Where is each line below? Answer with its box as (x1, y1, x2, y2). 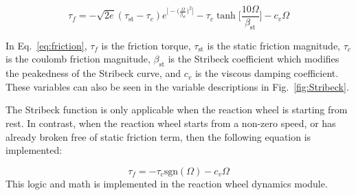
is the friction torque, (101, 38, 191, 52)
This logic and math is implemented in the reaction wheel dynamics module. (5, 176, 328, 190)
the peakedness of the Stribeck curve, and (5, 66, 181, 80)
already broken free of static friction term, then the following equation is (5, 129, 311, 144)
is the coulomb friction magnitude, (5, 51, 151, 66)
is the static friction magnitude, (207, 38, 341, 52)
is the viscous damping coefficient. (194, 66, 339, 80)
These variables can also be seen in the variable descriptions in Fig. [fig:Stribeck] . (5, 79, 349, 93)
